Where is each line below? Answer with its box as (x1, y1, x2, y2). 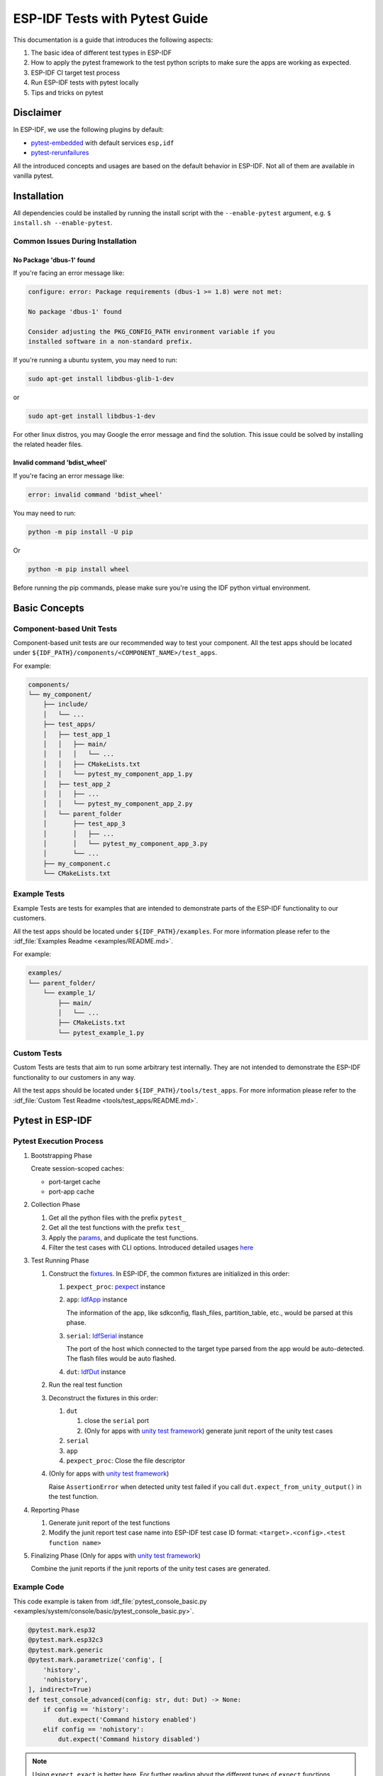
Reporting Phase (30, 1505, 79, 1514)
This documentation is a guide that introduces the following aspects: (13, 36, 213, 44)
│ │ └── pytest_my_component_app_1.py (43, 770, 193, 778)
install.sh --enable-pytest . (13, 219, 113, 227)
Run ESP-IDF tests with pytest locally (30, 78, 139, 87)
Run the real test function (48, 1380, 123, 1389)
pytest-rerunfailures (30, 148, 89, 157)
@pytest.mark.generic (28, 1645, 104, 1654)
